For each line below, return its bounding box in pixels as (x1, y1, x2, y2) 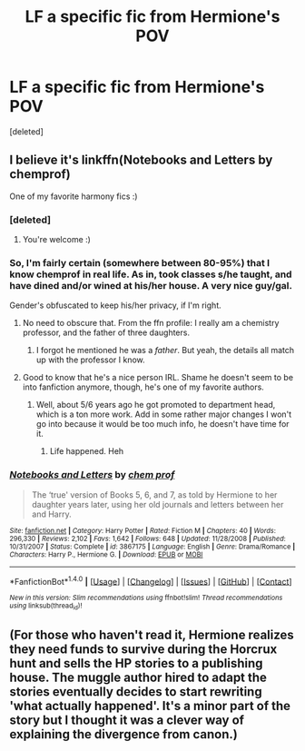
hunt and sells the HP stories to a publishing (9, 656, 263, 671)
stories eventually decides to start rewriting (9, 684, 262, 700)
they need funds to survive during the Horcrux (9, 642, 278, 657)
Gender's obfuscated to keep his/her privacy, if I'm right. (9, 300, 221, 311)
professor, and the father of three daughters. (22, 327, 191, 338)
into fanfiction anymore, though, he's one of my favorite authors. (22, 381, 265, 392)
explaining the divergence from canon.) (9, 726, 238, 742)
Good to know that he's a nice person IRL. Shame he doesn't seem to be (22, 372, 293, 383)
